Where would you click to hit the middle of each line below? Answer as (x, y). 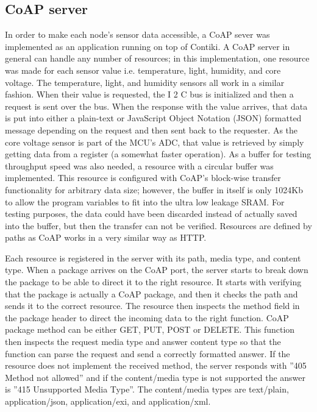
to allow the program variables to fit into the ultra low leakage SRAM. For (145, 201)
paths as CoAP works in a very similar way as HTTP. (106, 237)
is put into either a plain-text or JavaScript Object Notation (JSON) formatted (153, 118)
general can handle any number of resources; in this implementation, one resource (157, 58)
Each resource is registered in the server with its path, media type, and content (153, 257)
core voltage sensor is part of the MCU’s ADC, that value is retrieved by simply (155, 142)
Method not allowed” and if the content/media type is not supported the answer (155, 377)
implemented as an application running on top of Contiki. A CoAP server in (148, 46)
